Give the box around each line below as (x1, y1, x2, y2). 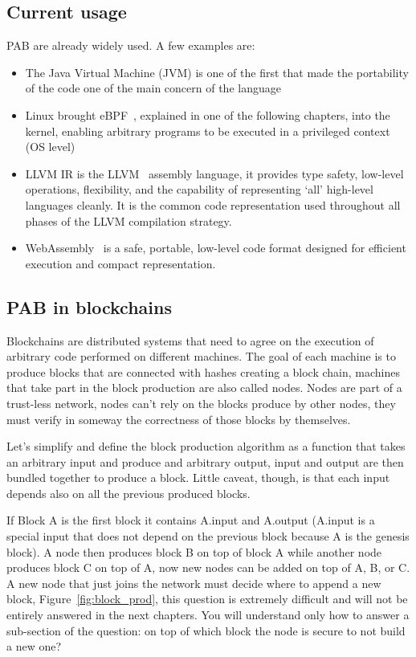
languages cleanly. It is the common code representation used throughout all (25, 196, 401, 213)
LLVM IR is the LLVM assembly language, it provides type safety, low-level (25, 165, 404, 182)
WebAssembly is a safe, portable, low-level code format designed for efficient (25, 239, 406, 256)
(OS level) (25, 138, 75, 155)
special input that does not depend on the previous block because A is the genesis (6, 528, 410, 545)
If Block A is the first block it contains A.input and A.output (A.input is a (6, 512, 375, 528)
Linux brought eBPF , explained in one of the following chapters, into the (25, 106, 390, 123)
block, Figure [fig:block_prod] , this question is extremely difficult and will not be (6, 590, 408, 607)
